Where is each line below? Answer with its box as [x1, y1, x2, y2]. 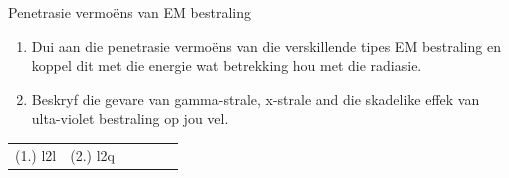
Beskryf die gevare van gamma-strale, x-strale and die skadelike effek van [31, 88, 480, 109]
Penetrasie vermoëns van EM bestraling [8, 2, 252, 22]
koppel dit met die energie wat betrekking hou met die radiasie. [31, 55, 422, 76]
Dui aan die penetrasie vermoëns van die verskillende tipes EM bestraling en [31, 35, 501, 56]
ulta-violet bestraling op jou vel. [31, 108, 229, 129]
